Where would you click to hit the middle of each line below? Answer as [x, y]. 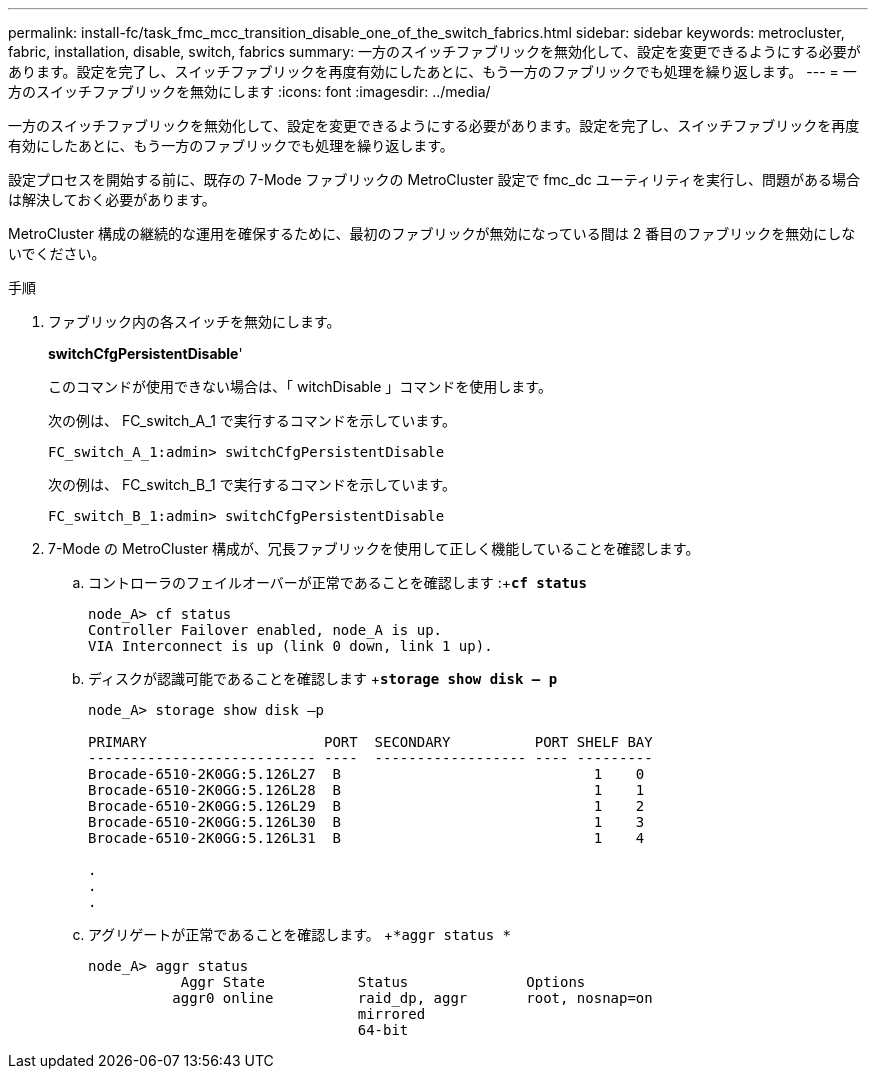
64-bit [383, 1030]
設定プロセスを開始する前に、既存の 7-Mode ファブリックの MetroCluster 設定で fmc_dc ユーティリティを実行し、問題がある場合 [434, 179]
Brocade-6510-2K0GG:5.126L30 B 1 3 [366, 822]
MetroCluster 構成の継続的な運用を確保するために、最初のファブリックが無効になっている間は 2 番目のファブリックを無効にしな [432, 233]
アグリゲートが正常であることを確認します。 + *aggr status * [299, 934]
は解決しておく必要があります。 [112, 199]
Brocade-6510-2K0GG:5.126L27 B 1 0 [366, 774]
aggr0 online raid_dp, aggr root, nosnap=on [412, 998]
